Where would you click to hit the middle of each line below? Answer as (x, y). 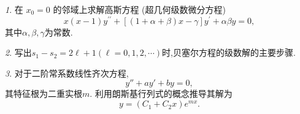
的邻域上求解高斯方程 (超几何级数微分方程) (139, 9)
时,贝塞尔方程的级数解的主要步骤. (229, 52)
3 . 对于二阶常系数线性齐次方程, (67, 73)
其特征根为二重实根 (44, 93)
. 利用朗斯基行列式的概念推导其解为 (161, 93)
